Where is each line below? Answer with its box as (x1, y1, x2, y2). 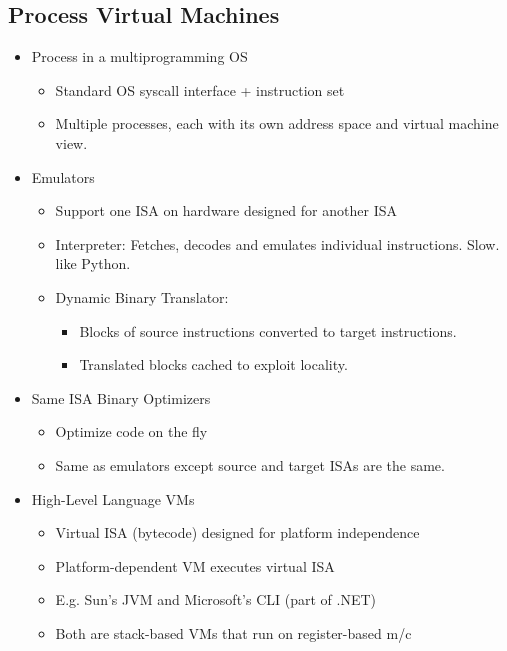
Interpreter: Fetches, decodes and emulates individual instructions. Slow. (55, 233, 500, 254)
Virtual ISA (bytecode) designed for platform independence (55, 522, 420, 543)
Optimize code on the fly (55, 421, 208, 442)
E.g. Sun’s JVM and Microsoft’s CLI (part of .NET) (55, 589, 376, 610)
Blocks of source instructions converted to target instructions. (79, 320, 457, 341)
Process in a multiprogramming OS (31, 46, 248, 67)
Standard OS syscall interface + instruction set (55, 79, 345, 100)
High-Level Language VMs (31, 488, 195, 509)
